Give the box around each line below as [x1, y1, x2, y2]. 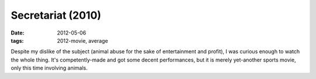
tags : [11, 37, 24, 44]
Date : [11, 29, 25, 36]
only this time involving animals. [11, 64, 88, 71]
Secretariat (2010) [11, 9, 102, 22]
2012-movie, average [57, 37, 108, 44]
